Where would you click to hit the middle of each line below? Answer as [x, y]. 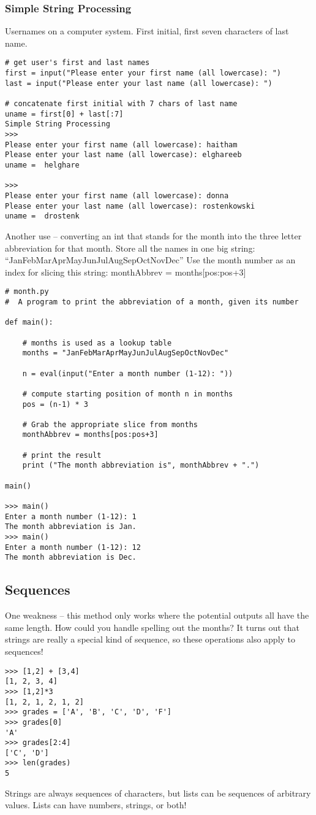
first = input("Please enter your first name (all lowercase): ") [143, 73]
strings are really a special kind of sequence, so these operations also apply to [150, 639]
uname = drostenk [42, 216]
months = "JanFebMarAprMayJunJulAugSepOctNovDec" [126, 353]
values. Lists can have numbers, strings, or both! [96, 805]
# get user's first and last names [77, 63]
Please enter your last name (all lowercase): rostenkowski [130, 206]
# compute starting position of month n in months [128, 394]
